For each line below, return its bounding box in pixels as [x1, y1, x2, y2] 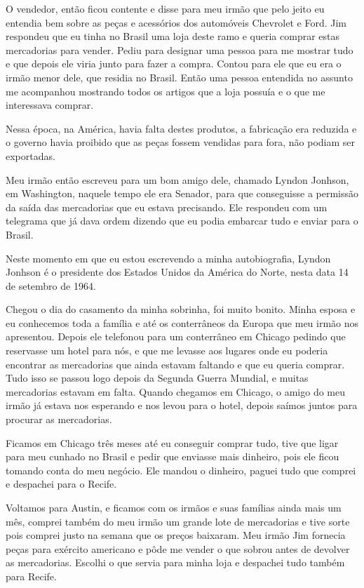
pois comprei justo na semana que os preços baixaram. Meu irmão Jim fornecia [6, 528, 346, 542]
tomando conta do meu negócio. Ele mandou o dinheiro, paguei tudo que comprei [6, 462, 356, 477]
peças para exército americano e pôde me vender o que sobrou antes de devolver [6, 541, 350, 556]
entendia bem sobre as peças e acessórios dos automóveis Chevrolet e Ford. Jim [6, 15, 347, 29]
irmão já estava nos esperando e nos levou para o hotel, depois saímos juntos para [6, 398, 358, 413]
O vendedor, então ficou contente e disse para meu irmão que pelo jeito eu [6, 1, 325, 15]
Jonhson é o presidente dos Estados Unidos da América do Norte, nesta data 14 [6, 265, 349, 279]
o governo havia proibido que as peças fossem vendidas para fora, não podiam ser [6, 135, 356, 149]
